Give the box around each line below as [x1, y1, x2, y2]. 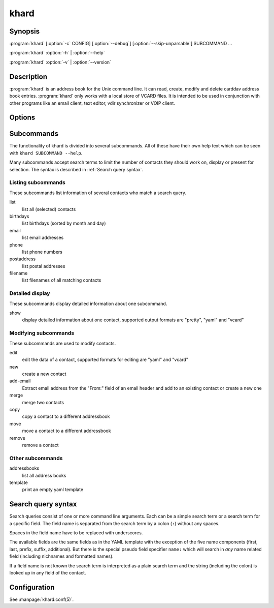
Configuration [9, 583, 55, 592]
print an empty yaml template [22, 487, 84, 493]
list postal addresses [22, 263, 65, 269]
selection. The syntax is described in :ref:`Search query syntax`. [9, 166, 144, 172]
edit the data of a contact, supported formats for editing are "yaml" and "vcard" [22, 356, 189, 363]
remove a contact [22, 442, 59, 448]
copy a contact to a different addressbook [22, 413, 110, 419]
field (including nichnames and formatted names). [9, 553, 114, 559]
